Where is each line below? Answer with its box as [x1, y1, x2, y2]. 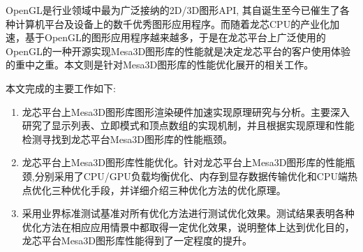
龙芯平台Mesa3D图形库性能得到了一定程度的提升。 [22, 233, 253, 248]
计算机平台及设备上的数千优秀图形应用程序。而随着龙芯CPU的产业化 [15, 16, 330, 31]
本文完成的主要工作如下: [6, 80, 116, 95]
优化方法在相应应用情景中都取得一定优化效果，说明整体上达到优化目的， [22, 219, 355, 234]
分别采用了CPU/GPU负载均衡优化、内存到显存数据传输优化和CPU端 [34, 168, 348, 183]
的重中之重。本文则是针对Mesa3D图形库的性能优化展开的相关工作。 [6, 57, 314, 72]
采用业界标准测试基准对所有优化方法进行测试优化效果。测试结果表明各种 [22, 206, 355, 221]
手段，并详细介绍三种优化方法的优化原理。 [90, 182, 286, 197]
